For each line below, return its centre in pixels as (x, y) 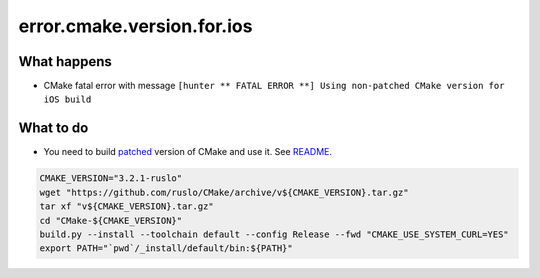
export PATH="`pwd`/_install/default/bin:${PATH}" (166, 248)
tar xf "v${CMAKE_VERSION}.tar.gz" (126, 206)
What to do (53, 128)
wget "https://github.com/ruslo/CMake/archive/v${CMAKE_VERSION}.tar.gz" (224, 192)
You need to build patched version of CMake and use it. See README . (188, 152)
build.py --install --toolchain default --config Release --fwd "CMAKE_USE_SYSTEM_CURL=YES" (274, 234)
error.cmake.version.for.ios (135, 26)
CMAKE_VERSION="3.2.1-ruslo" (111, 178)
